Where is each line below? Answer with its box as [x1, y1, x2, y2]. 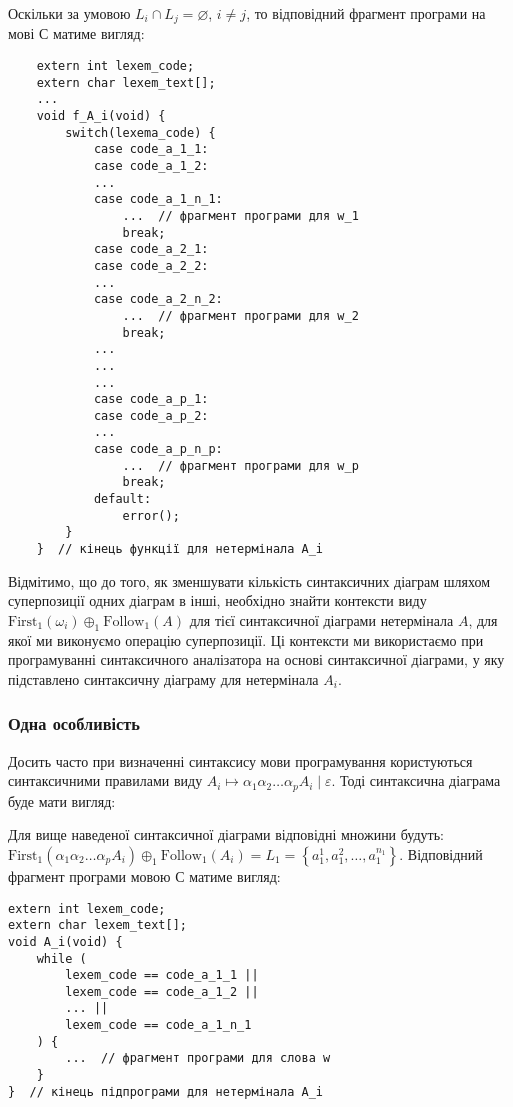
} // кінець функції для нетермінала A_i [36, 542, 323, 557]
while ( [36, 951, 87, 966]
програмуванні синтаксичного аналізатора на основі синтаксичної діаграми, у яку [8, 649, 505, 670]
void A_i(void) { [8, 934, 123, 949]
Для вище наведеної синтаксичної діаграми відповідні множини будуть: [8, 824, 445, 845]
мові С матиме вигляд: [8, 23, 145, 44]
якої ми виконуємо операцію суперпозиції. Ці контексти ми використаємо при [8, 629, 484, 650]
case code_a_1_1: [93, 142, 209, 157]
